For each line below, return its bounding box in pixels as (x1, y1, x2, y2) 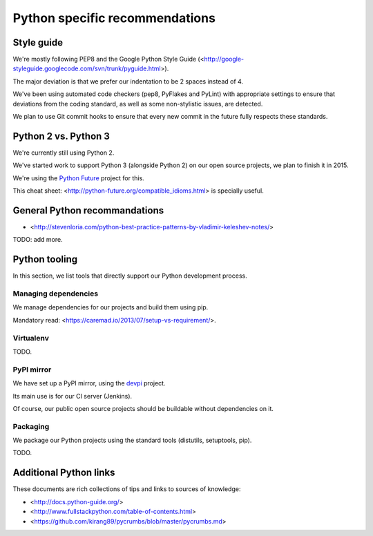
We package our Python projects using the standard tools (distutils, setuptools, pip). (12, 436, 252, 445)
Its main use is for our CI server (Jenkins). (12, 392, 133, 400)
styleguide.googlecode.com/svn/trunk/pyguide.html (12, 64, 162, 73)
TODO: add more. (12, 236, 63, 244)
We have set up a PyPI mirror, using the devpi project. (12, 379, 166, 387)
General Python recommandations (12, 204, 164, 216)
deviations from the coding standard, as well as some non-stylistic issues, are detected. (12, 99, 263, 108)
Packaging (12, 421, 50, 431)
